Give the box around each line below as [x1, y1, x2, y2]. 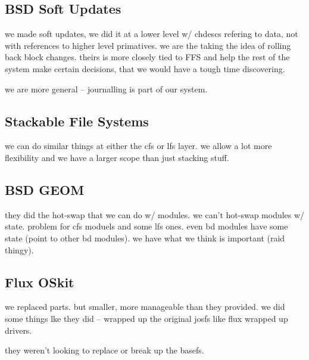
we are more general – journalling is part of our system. [5, 82, 208, 95]
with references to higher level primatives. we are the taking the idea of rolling [5, 39, 291, 51]
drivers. [5, 324, 32, 336]
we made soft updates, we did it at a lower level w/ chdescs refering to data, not [5, 27, 298, 40]
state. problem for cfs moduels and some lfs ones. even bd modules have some [5, 220, 288, 232]
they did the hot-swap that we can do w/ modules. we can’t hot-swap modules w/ [5, 208, 305, 221]
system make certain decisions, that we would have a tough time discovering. [5, 62, 285, 75]
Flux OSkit [5, 272, 74, 291]
